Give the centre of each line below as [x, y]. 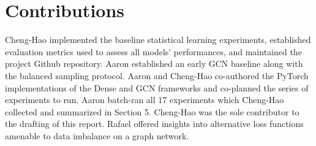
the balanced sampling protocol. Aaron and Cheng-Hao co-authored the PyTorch [157, 75]
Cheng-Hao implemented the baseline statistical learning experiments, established [158, 40]
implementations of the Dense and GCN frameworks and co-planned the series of [157, 87]
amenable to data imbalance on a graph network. [97, 135]
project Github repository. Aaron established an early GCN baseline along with [154, 63]
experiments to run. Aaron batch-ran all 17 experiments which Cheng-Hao [145, 100]
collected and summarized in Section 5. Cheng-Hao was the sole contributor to [152, 111]
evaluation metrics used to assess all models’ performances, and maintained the [153, 51]
